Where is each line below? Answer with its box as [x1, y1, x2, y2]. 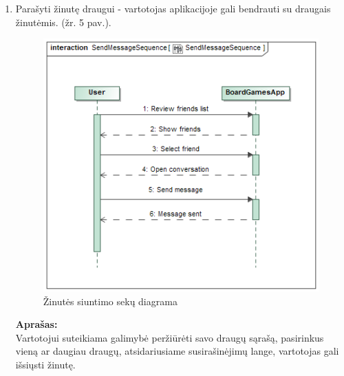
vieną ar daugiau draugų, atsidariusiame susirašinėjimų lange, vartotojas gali [15, 344, 339, 358]
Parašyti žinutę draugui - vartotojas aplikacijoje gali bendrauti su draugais [15, 1, 331, 15]
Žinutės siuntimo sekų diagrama [43, 294, 178, 308]
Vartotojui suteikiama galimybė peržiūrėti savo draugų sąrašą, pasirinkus [15, 330, 324, 344]
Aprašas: [15, 317, 58, 331]
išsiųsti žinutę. [15, 357, 76, 371]
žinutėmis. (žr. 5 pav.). [15, 14, 111, 29]
